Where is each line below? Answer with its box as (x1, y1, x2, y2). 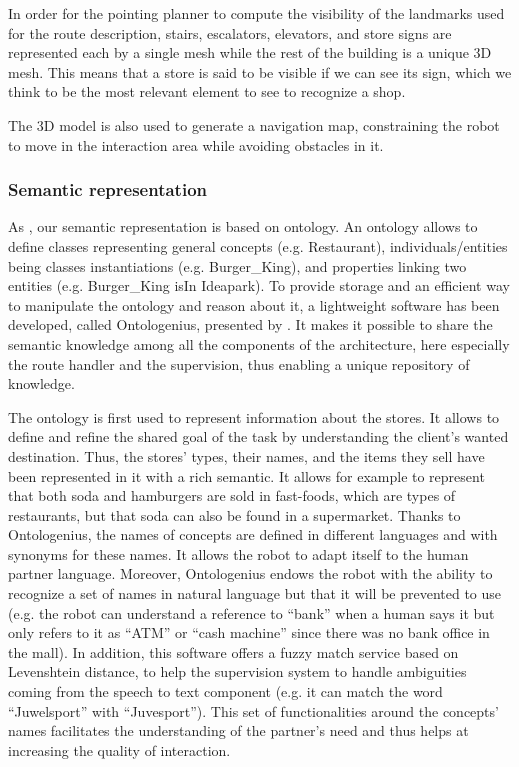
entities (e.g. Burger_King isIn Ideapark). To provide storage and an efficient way (8, 275, 510, 296)
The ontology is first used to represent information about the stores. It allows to (8, 406, 500, 427)
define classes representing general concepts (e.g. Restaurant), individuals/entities (8, 235, 508, 256)
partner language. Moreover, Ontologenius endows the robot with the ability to (8, 563, 493, 584)
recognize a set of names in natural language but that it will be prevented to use (8, 583, 502, 604)
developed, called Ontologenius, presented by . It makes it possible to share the (8, 314, 493, 335)
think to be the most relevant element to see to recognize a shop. (8, 81, 406, 102)
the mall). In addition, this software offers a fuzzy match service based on (8, 641, 459, 662)
